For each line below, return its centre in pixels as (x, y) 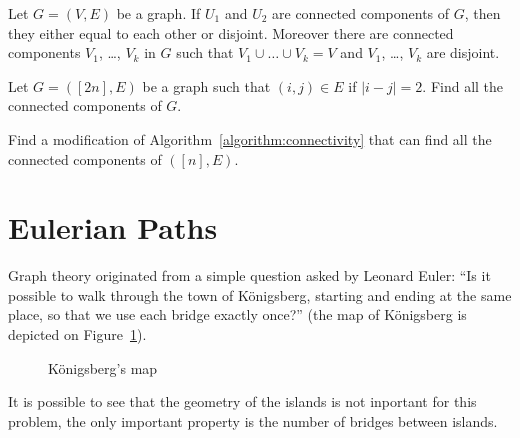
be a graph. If (158, 13)
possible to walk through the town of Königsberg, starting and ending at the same (260, 294)
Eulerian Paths (113, 227)
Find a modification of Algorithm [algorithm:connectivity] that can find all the (250, 138)
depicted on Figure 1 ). (77, 334)
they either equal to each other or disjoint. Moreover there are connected (231, 32)
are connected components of (361, 13)
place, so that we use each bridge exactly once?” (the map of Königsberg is (237, 314)
